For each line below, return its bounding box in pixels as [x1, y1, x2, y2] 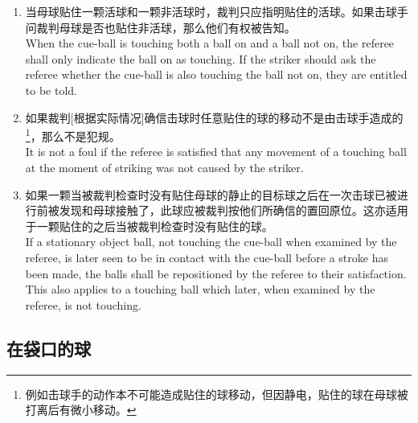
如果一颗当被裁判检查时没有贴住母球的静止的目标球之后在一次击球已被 [25, 186, 397, 203]
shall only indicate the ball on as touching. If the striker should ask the [25, 50, 376, 67]
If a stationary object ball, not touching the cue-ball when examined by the [25, 233, 397, 250]
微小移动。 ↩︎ [70, 401, 137, 418]
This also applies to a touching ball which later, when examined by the [25, 281, 375, 298]
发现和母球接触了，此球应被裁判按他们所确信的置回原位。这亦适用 [59, 202, 408, 219]
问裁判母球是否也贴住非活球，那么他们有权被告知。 [25, 18, 296, 35]
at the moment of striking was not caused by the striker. [25, 159, 304, 175]
